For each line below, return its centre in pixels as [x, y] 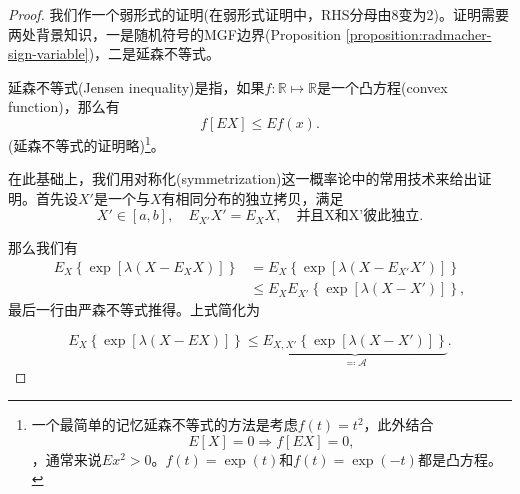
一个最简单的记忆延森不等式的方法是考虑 [164, 424]
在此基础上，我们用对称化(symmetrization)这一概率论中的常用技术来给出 [243, 178]
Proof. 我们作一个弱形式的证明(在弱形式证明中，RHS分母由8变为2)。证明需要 [259, 14]
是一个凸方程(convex [382, 86]
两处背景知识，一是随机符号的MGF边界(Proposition [175, 33]
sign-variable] [48, 53]
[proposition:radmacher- [418, 33]
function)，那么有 [64, 106]
